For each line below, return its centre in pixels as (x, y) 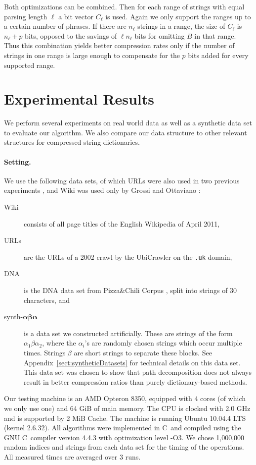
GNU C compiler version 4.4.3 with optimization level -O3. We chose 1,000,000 (124, 437)
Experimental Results (79, 99)
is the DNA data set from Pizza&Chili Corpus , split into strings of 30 (130, 290)
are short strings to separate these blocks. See (143, 353)
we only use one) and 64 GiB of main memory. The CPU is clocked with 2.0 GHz (127, 408)
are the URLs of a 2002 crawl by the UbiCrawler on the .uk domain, (128, 257)
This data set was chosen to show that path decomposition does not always (138, 372)
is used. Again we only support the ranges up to (178, 16)
